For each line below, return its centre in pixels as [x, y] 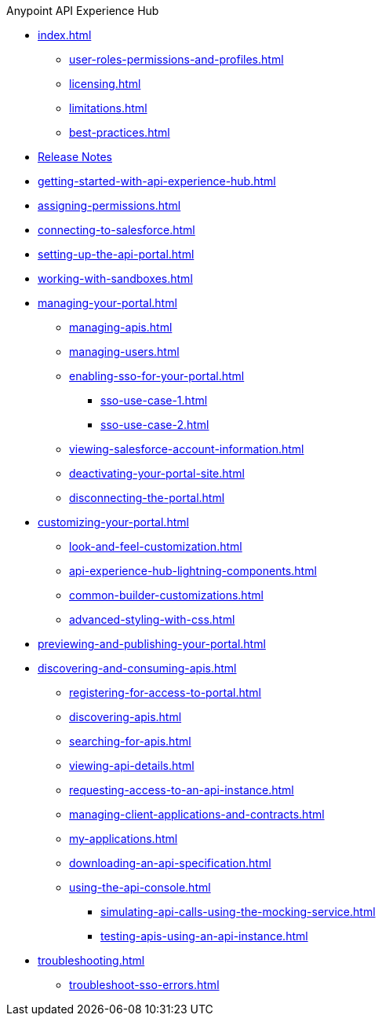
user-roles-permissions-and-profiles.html [176, 59]
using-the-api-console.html [140, 887]
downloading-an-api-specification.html [170, 863]
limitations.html [108, 108]
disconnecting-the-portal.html [147, 498]
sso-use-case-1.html [154, 400]
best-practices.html [120, 132]
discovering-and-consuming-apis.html [137, 668]
